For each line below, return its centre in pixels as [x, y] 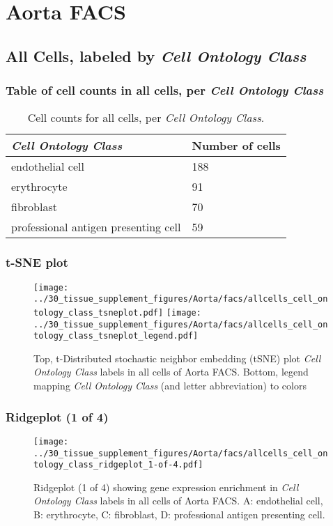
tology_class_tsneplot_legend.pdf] [116, 336]
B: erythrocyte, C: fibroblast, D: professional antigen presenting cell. [179, 515]
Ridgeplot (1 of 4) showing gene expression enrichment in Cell [166, 487]
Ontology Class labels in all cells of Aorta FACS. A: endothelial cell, [178, 501]
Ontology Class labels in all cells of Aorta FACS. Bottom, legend [171, 372]
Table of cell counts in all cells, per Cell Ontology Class [165, 90]
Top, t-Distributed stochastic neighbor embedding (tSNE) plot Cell [177, 358]
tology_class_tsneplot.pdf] [99, 312]
